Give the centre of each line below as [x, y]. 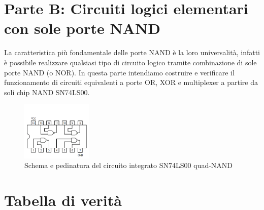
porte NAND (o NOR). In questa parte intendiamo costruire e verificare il [119, 72]
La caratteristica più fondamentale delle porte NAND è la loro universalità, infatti [132, 52]
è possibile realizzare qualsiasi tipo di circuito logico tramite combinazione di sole [130, 62]
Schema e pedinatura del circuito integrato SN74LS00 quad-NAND [129, 165]
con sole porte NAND [82, 28]
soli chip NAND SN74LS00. [47, 92]
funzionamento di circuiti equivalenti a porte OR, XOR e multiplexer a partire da [131, 82]
